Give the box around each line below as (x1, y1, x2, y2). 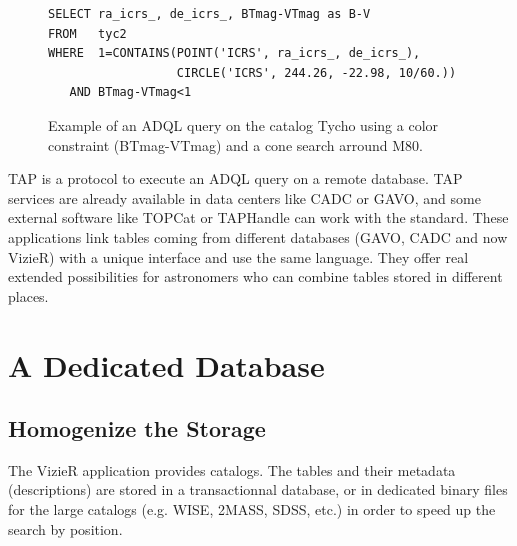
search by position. (8, 518, 123, 539)
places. (8, 285, 49, 306)
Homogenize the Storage (8, 413, 266, 444)
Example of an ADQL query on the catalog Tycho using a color (48, 114, 439, 135)
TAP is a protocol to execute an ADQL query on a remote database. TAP (8, 168, 463, 189)
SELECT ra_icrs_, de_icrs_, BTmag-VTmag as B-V (48, 7, 371, 21)
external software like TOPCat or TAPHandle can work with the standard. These (8, 207, 509, 228)
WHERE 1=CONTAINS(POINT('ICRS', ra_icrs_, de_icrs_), (48, 46, 421, 61)
